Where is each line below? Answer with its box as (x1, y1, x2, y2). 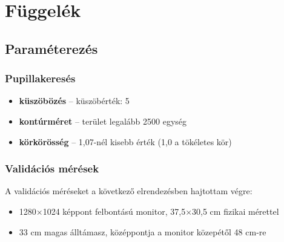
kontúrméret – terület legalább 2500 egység (19, 114, 187, 127)
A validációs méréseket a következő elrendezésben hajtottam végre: (5, 185, 253, 197)
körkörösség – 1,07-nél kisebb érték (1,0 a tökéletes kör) (19, 135, 232, 148)
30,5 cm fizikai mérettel (192, 204, 279, 217)
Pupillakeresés (5, 71, 76, 86)
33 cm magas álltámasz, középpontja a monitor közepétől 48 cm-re (19, 225, 266, 238)
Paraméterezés (5, 39, 98, 57)
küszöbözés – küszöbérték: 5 (19, 94, 130, 107)
